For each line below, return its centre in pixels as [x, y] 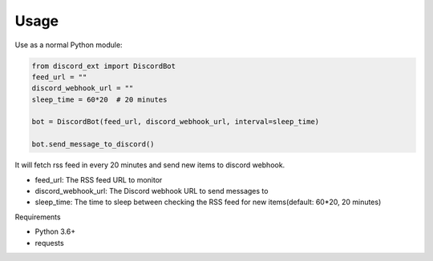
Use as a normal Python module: [69, 45]
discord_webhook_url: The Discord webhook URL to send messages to [152, 191]
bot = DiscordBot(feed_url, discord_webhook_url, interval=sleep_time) [176, 122]
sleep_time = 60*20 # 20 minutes [99, 99]
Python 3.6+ [55, 231]
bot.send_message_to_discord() [93, 145]
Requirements [38, 217]
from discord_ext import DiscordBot [104, 66]
